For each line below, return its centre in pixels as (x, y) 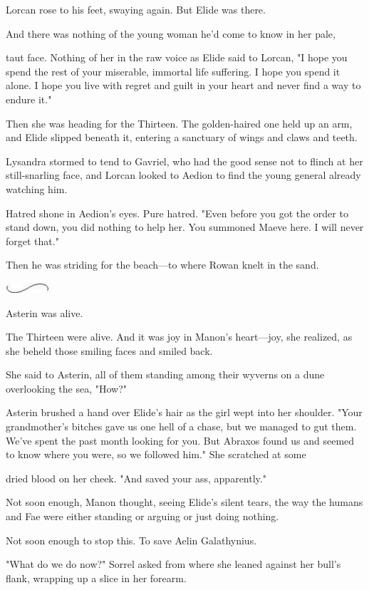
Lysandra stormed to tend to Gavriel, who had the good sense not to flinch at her (184, 161)
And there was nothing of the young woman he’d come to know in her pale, (171, 33)
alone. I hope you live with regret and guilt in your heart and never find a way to (183, 85)
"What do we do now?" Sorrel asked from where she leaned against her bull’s (173, 564)
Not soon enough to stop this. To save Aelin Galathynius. (131, 540)
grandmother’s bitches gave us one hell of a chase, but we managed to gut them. (181, 426)
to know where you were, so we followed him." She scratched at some (156, 454)
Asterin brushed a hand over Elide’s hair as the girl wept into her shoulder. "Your (184, 412)
